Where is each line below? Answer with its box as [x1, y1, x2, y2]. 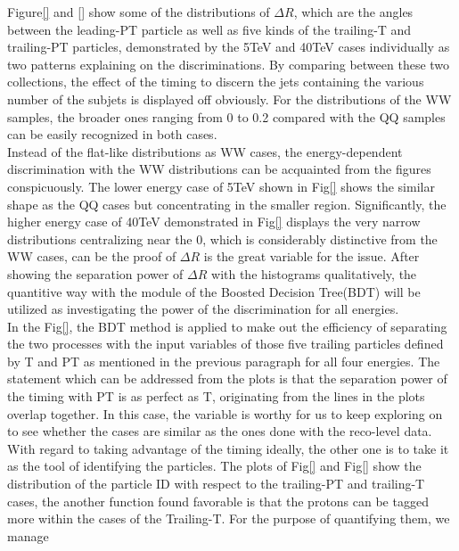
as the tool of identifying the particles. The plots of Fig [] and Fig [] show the [7, 456, 422, 475]
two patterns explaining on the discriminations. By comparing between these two [7, 54, 450, 73]
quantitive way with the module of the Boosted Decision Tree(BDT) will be [7, 282, 421, 300]
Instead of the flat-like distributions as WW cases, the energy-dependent [7, 142, 403, 160]
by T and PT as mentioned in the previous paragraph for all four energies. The [7, 351, 440, 370]
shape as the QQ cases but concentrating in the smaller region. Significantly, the [7, 194, 447, 213]
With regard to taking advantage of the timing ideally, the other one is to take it [7, 439, 449, 457]
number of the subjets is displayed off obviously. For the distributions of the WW [7, 89, 452, 108]
